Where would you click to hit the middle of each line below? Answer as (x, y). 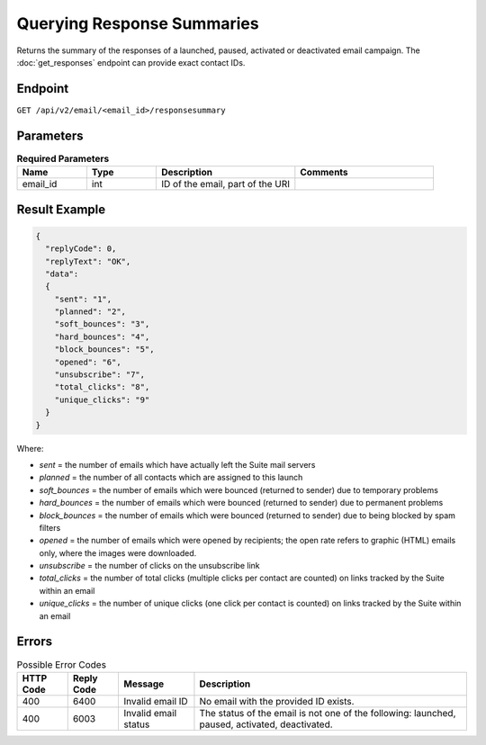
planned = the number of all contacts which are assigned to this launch (171, 478)
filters (50, 527)
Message (144, 684)
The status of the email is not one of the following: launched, (328, 713)
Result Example (61, 209)
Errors (35, 642)
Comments (324, 173)
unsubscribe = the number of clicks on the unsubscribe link (149, 566)
